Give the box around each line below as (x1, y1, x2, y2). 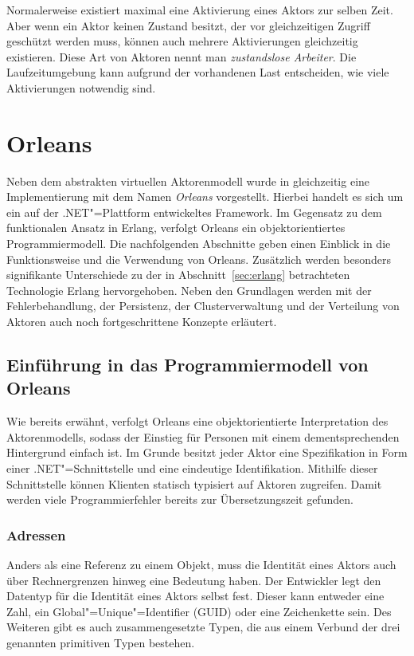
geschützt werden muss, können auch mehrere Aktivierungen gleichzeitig (6, 33, 358, 49)
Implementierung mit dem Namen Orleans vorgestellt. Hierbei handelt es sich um (6, 188, 404, 205)
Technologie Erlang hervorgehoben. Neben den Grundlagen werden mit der (6, 281, 372, 298)
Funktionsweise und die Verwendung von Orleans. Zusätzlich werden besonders (6, 250, 392, 267)
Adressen (6, 524, 66, 544)
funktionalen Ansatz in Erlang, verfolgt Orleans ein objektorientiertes (6, 219, 346, 236)
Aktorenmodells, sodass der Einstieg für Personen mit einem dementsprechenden (6, 428, 400, 445)
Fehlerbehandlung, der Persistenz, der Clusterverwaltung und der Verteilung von (6, 297, 400, 314)
